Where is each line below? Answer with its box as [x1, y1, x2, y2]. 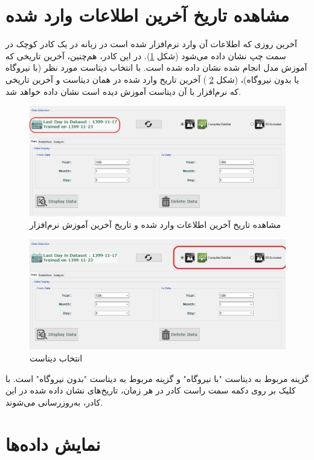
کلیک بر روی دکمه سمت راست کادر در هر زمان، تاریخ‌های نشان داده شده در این [5, 384, 296, 397]
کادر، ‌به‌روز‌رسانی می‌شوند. [5, 395, 103, 408]
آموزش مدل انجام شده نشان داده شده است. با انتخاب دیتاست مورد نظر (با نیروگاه [5, 61, 307, 74]
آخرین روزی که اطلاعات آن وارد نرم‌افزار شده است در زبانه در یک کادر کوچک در [5, 37, 297, 50]
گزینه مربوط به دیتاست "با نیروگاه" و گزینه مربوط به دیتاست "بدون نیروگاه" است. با [5, 372, 309, 384]
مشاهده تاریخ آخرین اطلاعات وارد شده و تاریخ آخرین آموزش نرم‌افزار [30, 218, 281, 231]
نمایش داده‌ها [5, 431, 101, 456]
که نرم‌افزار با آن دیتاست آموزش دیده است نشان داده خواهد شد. [5, 85, 241, 97]
